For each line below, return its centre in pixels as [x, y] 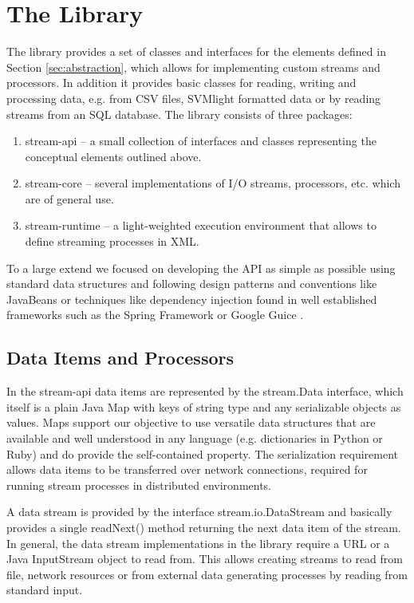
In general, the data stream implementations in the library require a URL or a [198, 543]
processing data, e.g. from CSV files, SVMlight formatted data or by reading [194, 98]
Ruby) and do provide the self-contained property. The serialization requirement [203, 453]
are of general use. [69, 198]
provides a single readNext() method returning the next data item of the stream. [204, 527]
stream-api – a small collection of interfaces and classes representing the [201, 141]
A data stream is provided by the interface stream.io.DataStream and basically [199, 512]
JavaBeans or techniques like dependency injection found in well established [192, 299]
